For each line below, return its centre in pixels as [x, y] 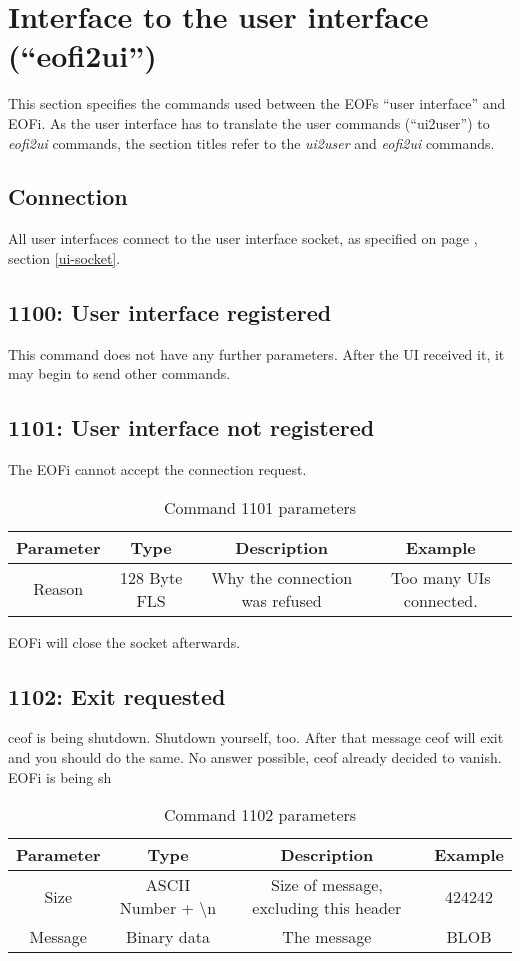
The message [327, 937]
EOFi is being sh [60, 776]
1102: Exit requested [117, 695]
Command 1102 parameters [260, 815]
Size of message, [326, 885]
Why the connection [282, 577]
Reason [58, 589]
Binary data [168, 937]
